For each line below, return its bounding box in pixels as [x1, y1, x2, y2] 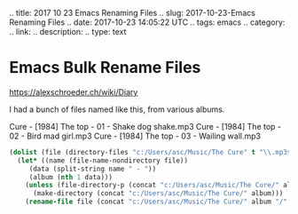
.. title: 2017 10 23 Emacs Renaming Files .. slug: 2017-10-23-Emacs [9, 8, 255, 18]
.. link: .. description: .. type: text [9, 27, 127, 36]
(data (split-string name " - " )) [28, 164, 157, 173]
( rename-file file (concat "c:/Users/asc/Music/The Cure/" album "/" [25, 197, 288, 207]
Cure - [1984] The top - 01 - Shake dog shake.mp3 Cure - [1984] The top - [9, 121, 282, 131]
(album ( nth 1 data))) [28, 172, 114, 181]
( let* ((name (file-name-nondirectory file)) [17, 155, 189, 165]
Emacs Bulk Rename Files [9, 58, 201, 78]
